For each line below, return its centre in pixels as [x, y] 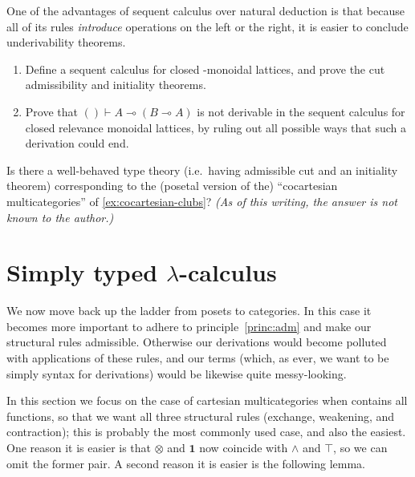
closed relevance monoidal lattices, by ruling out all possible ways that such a [216, 127]
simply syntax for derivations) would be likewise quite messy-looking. [177, 373]
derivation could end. [77, 143]
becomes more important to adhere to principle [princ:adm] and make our [189, 326]
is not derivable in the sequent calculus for [301, 111]
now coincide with [244, 447]
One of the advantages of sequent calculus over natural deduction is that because [205, 10]
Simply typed [82, 272]
